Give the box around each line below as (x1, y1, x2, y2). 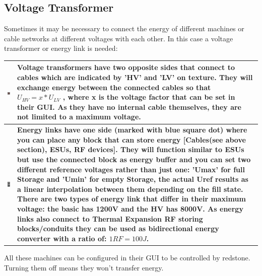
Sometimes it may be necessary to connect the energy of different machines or (4, 23, 244, 34)
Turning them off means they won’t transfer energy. (4, 262, 164, 272)
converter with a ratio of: (17, 233, 107, 243)
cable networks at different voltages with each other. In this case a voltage (4, 33, 233, 43)
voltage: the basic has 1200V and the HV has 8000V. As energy (17, 203, 243, 214)
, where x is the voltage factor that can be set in (62, 92, 235, 102)
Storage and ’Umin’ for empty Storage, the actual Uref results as (17, 174, 248, 184)
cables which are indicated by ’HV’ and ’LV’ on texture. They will (17, 72, 253, 83)
